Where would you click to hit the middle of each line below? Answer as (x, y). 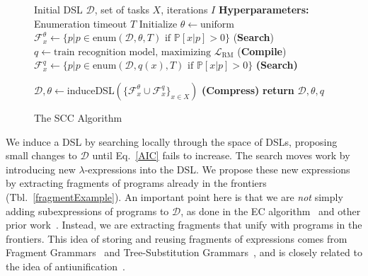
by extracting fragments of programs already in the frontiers (136, 183)
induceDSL (91, 90)
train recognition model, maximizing (132, 52)
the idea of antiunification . (65, 266)
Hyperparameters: (264, 9)
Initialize (158, 23)
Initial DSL (58, 9)
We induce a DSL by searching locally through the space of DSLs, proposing (172, 141)
